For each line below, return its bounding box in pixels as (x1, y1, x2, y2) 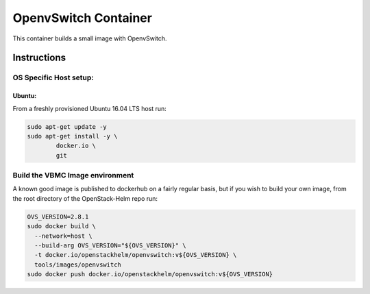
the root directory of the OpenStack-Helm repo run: (12, 194, 158, 202)
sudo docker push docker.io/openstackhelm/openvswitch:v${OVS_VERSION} (27, 271, 273, 278)
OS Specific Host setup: (12, 73, 94, 82)
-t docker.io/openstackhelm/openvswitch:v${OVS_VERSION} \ (34, 251, 237, 259)
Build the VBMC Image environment (12, 171, 134, 180)
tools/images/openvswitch (34, 260, 121, 269)
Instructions (12, 52, 66, 64)
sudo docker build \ (27, 223, 96, 230)
